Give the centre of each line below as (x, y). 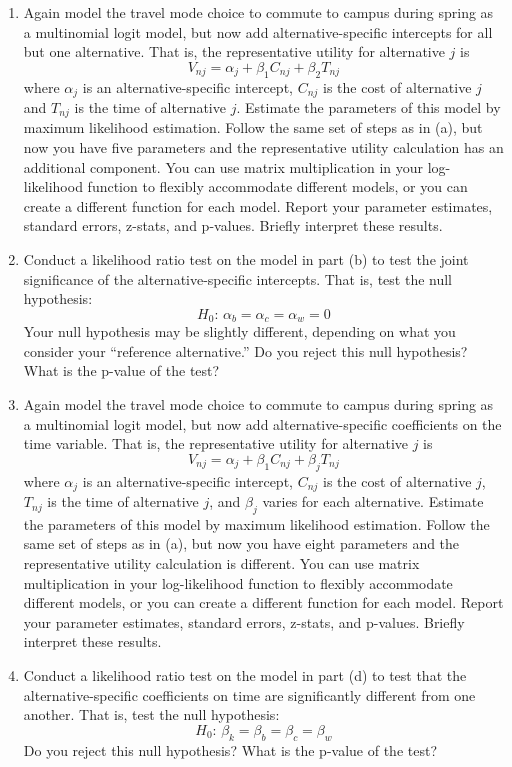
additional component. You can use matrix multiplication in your (223, 166)
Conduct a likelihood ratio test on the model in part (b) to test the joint (246, 259)
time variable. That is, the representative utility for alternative (215, 443)
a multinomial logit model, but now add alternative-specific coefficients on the (262, 423)
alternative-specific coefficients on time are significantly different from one (249, 694)
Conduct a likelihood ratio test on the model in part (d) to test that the (245, 675)
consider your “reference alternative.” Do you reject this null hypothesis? (245, 350)
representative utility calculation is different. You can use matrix (221, 563)
